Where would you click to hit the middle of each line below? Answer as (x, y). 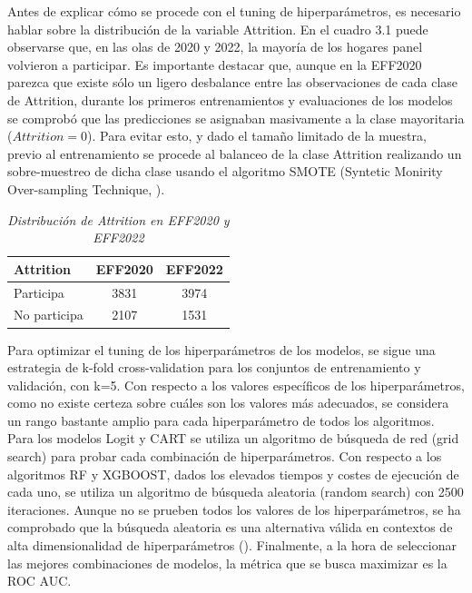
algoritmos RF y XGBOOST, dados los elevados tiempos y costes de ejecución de (233, 474)
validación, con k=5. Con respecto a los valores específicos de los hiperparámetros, (236, 385)
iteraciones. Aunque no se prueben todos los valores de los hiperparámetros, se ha (234, 509)
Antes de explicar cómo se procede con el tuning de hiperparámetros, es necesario (234, 11)
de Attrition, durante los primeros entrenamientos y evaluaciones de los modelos (230, 99)
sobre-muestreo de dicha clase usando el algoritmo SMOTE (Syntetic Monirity (225, 171)
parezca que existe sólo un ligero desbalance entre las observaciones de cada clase (233, 82)
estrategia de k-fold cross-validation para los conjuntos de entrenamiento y (214, 367)
